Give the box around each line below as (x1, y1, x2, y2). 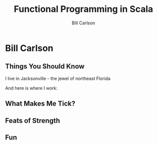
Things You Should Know (5, 62, 85, 71)
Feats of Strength (5, 116, 61, 125)
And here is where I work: (5, 85, 58, 91)
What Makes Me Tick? (5, 99, 76, 108)
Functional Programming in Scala (13, 3, 154, 15)
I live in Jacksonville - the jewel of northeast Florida (5, 75, 111, 81)
